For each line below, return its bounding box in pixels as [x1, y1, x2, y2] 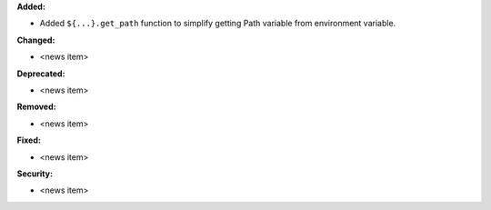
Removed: [16, 101, 56, 113]
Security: [16, 168, 54, 179]
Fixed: [16, 135, 41, 145]
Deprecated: [16, 68, 65, 79]
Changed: [16, 35, 55, 45]
